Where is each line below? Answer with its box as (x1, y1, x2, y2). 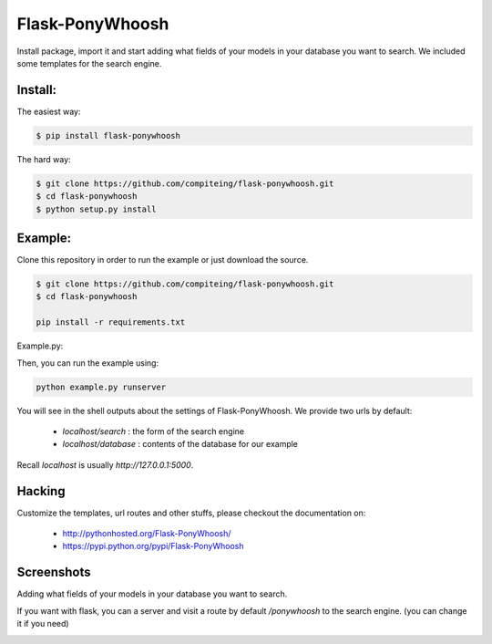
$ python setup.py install (36, 203, 157, 214)
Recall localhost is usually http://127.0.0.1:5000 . (16, 459, 194, 470)
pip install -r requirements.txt (36, 317, 186, 327)
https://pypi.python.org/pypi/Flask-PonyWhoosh (62, 541, 244, 552)
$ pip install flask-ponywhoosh (36, 130, 181, 140)
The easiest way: (16, 106, 81, 117)
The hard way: (16, 153, 72, 164)
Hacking (16, 483, 66, 499)
